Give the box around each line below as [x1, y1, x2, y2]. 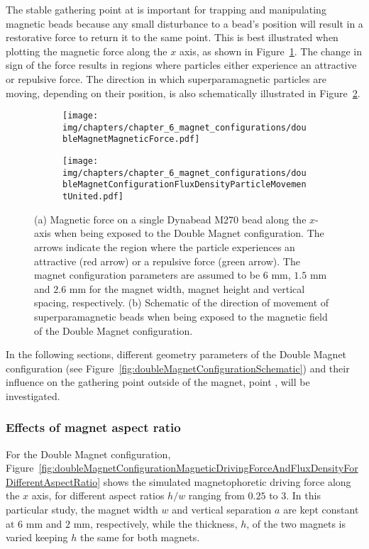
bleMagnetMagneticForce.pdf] [62, 134, 200, 145]
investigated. [6, 388, 60, 403]
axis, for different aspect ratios [31, 488, 165, 503]
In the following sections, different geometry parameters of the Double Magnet [6, 347, 347, 362]
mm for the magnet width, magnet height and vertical [69, 281, 305, 296]
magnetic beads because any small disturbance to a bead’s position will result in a [6, 16, 363, 30]
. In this [286, 488, 321, 503]
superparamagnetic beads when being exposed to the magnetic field [34, 309, 328, 323]
